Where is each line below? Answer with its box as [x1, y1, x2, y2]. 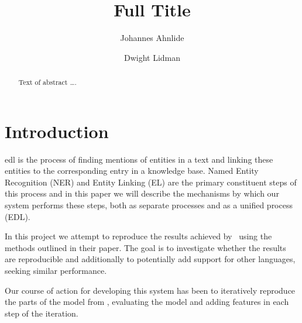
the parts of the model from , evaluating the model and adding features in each [5, 295, 289, 308]
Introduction [5, 119, 109, 143]
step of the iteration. [5, 307, 78, 319]
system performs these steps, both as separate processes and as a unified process [5, 199, 293, 211]
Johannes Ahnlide [120, 32, 184, 44]
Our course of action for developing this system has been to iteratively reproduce [5, 284, 296, 296]
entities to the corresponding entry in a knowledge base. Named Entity [5, 164, 259, 177]
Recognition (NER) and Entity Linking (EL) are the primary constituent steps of [5, 176, 297, 188]
